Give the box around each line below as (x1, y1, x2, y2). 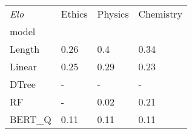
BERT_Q (10, 112, 51, 126)
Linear (10, 59, 37, 73)
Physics (97, 7, 129, 21)
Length (10, 42, 40, 56)
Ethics (61, 7, 88, 21)
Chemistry (138, 7, 183, 21)
